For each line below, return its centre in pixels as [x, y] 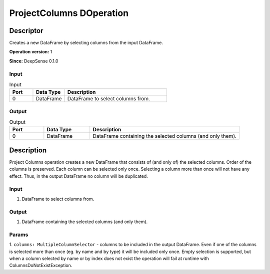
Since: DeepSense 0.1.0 [34, 61]
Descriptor [26, 31]
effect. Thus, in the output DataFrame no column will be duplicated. [79, 176]
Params [19, 235]
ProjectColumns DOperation [69, 13]
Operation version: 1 [31, 52]
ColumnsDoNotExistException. [41, 266]
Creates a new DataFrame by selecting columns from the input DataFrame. [86, 43]
